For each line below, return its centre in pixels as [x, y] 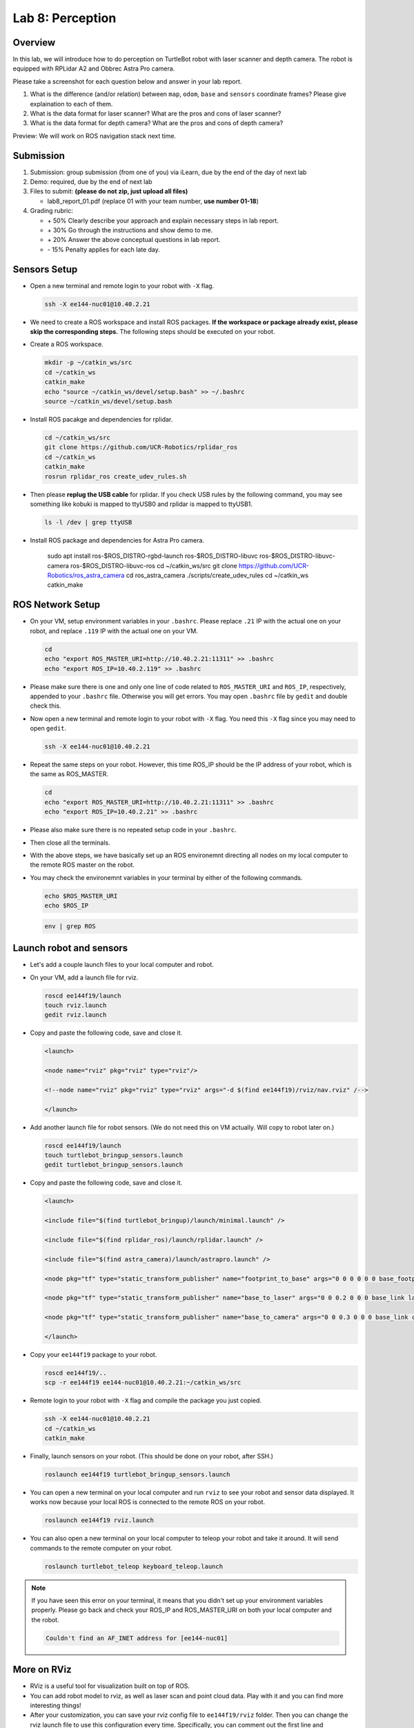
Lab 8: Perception [65, 18]
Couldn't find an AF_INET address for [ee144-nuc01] [137, 1638]
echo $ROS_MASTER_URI [81, 896]
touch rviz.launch [76, 1005]
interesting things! [56, 1706]
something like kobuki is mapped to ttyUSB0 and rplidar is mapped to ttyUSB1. [141, 504]
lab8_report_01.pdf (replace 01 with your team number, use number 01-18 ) [153, 201]
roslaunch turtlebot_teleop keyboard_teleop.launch [134, 1566]
